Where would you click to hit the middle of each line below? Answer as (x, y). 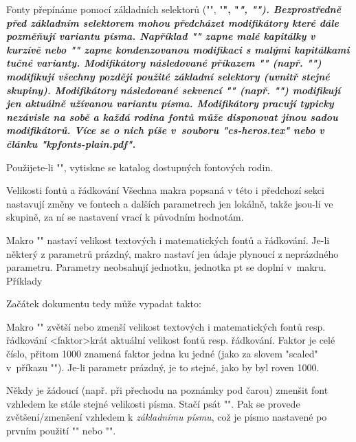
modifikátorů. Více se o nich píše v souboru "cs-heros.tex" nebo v (165, 130)
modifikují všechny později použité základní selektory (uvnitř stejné (168, 76)
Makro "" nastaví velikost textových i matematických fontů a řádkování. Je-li (168, 240)
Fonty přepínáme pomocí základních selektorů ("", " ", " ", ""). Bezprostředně (174, 9)
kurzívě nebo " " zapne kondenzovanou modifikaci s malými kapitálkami (178, 49)
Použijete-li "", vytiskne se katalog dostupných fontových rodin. (140, 167)
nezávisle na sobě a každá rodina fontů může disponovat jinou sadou (172, 117)
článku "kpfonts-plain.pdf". (71, 143)
